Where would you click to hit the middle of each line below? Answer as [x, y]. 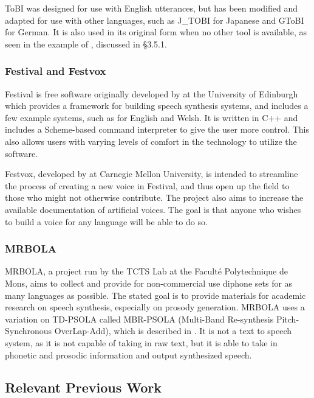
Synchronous [29, 331]
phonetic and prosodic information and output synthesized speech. [128, 354]
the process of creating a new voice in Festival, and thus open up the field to [147, 185]
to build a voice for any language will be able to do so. [106, 221]
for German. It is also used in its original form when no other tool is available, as [156, 32]
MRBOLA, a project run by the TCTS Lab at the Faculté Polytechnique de [146, 271]
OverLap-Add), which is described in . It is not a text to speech [173, 331]
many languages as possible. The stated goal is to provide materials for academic [155, 295]
